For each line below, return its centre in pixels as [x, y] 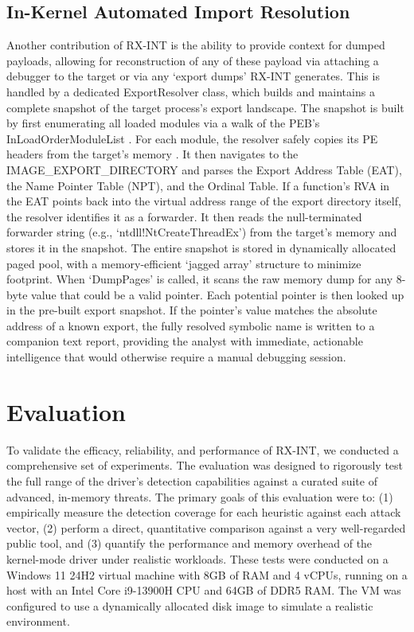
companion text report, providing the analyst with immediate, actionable [185, 341]
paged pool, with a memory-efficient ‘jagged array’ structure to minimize [184, 263]
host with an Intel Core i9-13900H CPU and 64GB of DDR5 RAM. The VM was [204, 590]
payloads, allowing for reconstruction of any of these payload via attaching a [193, 60]
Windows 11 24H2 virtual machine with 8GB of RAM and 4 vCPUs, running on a [207, 574]
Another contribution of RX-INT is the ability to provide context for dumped [196, 45]
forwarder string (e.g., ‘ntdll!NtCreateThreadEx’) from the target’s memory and [202, 232]
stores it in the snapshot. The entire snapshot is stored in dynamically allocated [201, 247]
